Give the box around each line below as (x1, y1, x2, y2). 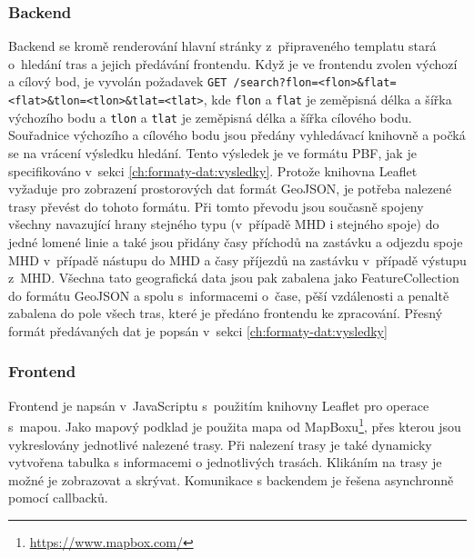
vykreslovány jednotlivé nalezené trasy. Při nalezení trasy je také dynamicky (8, 434, 432, 453)
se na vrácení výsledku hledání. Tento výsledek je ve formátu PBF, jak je (8, 143, 417, 162)
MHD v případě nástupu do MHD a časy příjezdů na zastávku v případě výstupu (8, 250, 467, 269)
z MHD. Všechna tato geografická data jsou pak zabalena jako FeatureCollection (8, 268, 459, 287)
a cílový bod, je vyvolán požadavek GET (8, 72, 227, 91)
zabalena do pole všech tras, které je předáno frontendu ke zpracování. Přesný (8, 304, 443, 323)
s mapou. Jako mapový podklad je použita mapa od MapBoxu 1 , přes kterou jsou (8, 414, 461, 435)
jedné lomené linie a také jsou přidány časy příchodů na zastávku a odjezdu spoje (8, 232, 463, 251)
